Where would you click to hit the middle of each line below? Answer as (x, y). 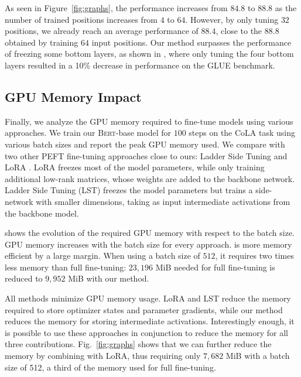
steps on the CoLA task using (242, 133)
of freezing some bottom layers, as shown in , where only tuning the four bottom (149, 54)
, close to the (239, 31)
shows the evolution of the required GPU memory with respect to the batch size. (150, 233)
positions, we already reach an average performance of (102, 31)
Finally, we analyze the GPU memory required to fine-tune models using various (149, 121)
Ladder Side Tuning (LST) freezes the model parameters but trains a (129, 190)
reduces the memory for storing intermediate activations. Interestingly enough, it (150, 321)
